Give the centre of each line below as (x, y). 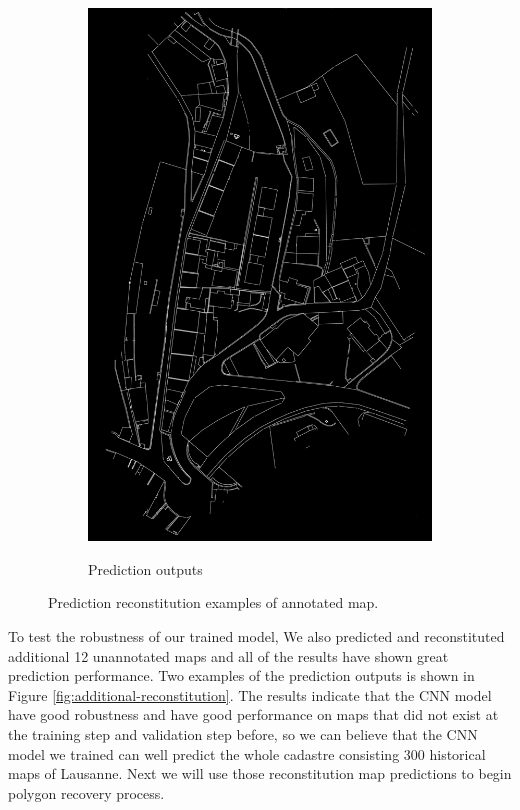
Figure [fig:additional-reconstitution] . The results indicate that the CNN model (250, 694)
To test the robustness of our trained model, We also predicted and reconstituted (256, 635)
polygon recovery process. (86, 792)
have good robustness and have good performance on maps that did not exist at (253, 714)
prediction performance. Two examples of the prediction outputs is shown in (241, 675)
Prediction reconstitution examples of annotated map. (213, 602)
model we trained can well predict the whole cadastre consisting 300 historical (247, 753)
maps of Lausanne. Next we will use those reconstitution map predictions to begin (260, 773)
